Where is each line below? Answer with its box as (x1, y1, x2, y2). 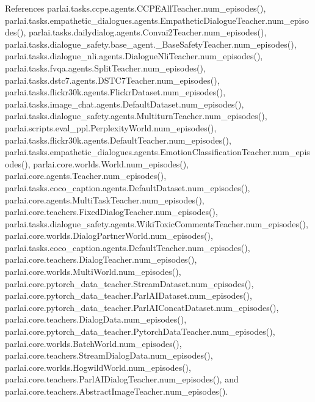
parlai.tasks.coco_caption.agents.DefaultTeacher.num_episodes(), (5, 241, 250, 254)
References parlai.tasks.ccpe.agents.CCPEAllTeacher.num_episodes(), (5, 2, 266, 14)
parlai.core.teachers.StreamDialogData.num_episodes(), (5, 349, 213, 362)
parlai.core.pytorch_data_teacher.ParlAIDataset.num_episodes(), (5, 289, 252, 302)
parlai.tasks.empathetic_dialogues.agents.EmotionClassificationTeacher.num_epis (5, 145, 310, 158)
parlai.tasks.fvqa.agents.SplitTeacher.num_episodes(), (5, 61, 206, 74)
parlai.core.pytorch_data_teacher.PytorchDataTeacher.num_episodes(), (5, 325, 275, 338)
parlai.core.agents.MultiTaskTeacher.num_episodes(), (5, 193, 205, 206)
